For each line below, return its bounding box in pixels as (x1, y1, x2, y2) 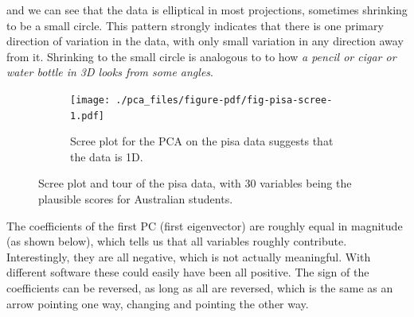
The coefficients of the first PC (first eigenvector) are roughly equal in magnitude (6, 217, 403, 234)
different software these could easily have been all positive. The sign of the (6, 264, 369, 280)
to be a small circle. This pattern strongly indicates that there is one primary (6, 17, 384, 33)
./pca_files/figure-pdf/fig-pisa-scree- (115, 94, 333, 106)
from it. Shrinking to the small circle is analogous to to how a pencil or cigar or (6, 48, 396, 64)
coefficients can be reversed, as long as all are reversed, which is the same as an (6, 280, 393, 296)
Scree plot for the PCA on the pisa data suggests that (70, 133, 334, 149)
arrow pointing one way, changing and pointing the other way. (6, 295, 309, 311)
